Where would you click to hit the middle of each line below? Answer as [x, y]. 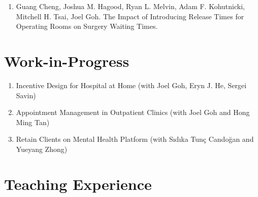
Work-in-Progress [67, 61]
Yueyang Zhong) [42, 149]
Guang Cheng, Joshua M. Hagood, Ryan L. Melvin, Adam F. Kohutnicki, [130, 6]
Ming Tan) [33, 122]
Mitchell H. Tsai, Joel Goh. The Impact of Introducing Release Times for [130, 16]
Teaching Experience [78, 184]
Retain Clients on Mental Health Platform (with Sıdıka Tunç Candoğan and [135, 139]
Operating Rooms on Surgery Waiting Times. [87, 26]
